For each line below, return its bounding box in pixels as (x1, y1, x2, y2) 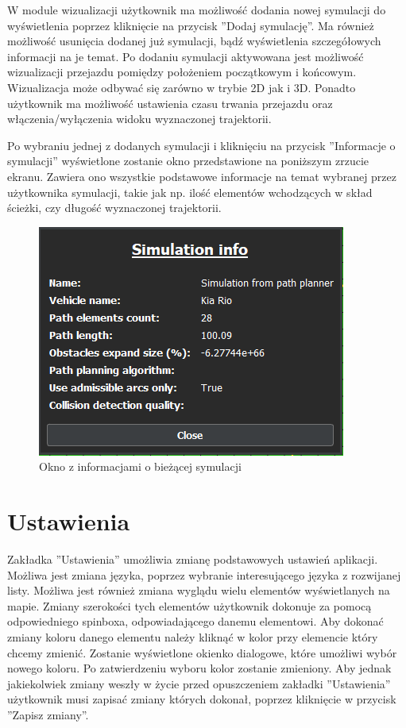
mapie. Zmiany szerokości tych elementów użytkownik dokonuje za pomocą (7, 597, 372, 614)
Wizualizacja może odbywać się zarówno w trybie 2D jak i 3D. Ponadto (7, 79, 356, 95)
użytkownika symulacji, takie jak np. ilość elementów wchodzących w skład (7, 183, 373, 200)
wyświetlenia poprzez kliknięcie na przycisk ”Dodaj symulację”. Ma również (7, 17, 374, 33)
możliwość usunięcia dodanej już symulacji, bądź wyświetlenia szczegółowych (7, 33, 381, 49)
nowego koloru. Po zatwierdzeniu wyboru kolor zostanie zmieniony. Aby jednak (7, 660, 392, 676)
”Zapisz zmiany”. (7, 706, 89, 722)
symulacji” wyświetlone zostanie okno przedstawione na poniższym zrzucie (7, 152, 369, 169)
